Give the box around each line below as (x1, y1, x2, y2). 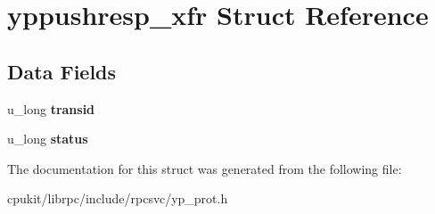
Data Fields (7, 57, 117, 85)
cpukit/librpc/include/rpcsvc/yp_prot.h (7, 189, 228, 208)
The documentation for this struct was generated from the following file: (7, 159, 402, 177)
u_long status (7, 129, 88, 148)
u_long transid (7, 99, 95, 118)
